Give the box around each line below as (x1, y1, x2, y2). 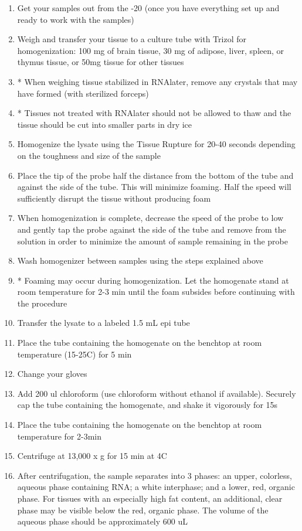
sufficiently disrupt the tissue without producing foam (17, 192, 211, 204)
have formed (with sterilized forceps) (17, 87, 149, 99)
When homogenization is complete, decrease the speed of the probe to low (17, 212, 284, 224)
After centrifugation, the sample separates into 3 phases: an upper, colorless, (17, 469, 292, 481)
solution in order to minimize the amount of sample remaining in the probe (17, 234, 288, 247)
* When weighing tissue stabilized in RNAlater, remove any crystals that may (17, 75, 298, 87)
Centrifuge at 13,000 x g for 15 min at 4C (17, 450, 167, 462)
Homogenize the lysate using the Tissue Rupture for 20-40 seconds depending (17, 138, 296, 150)
